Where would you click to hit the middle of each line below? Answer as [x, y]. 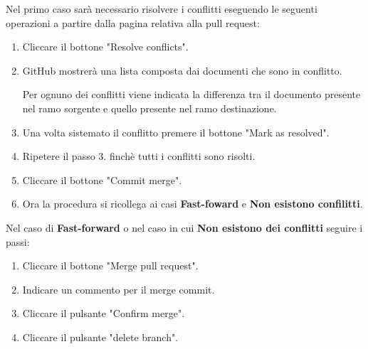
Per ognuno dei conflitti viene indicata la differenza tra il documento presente [191, 94]
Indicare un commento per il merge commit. [119, 289]
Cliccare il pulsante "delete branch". [100, 337]
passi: [18, 241]
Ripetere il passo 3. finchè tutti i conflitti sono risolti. [139, 156]
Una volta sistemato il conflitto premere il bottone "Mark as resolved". [176, 132]
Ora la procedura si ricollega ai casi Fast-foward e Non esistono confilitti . [193, 204]
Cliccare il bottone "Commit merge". [102, 179]
